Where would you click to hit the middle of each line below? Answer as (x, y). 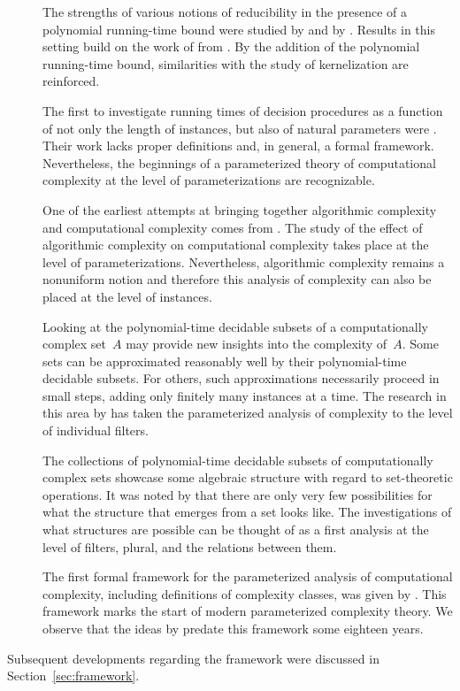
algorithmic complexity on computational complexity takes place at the (236, 245)
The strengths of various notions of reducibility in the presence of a (225, 12)
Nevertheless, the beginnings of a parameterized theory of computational (239, 162)
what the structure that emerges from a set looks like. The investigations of (247, 512)
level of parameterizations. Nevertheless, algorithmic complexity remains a (244, 261)
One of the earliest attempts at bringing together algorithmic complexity (240, 209)
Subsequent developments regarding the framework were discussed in (193, 658)
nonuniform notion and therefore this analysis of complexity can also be (237, 279)
